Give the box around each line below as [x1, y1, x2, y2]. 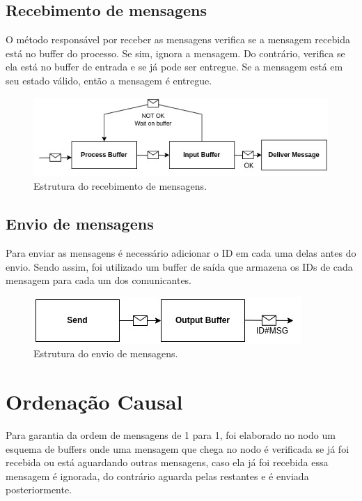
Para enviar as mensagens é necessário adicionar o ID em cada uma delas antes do [6, 245, 356, 260]
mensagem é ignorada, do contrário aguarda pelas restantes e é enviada [6, 468, 309, 483]
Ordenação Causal [6, 387, 183, 416]
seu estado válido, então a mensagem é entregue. [6, 73, 212, 87]
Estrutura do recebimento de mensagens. [33, 179, 207, 193]
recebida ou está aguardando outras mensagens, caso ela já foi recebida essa [6, 455, 329, 470]
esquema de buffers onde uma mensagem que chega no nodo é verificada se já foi [6, 441, 349, 456]
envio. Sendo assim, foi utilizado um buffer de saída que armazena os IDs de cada [6, 259, 353, 274]
